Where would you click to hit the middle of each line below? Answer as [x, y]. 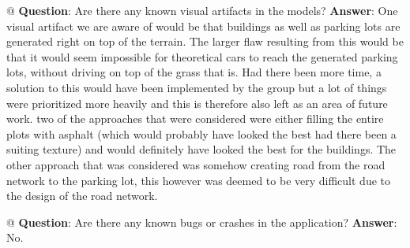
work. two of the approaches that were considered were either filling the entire [195, 118]
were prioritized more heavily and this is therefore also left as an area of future [197, 103]
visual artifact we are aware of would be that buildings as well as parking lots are [203, 26]
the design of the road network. [82, 196]
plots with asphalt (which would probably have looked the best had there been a [201, 133]
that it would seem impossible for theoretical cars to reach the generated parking [202, 56]
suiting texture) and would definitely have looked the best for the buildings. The [201, 149]
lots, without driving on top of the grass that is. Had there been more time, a [194, 72]
